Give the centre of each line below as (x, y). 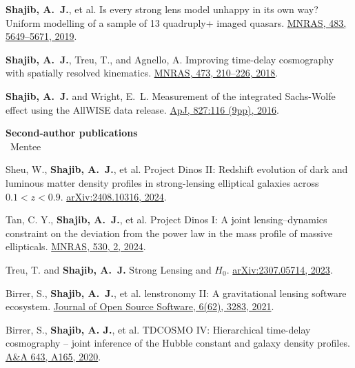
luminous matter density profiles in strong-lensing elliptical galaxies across (162, 182)
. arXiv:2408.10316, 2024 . (113, 196)
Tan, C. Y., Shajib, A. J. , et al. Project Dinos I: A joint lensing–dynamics (166, 219)
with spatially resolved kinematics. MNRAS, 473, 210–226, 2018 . (142, 73)
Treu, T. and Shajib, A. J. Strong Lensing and (109, 269)
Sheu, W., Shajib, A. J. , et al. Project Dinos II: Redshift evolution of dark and (177, 169)
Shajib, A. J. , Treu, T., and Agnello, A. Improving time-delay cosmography (170, 59)
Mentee (26, 146)
